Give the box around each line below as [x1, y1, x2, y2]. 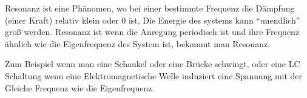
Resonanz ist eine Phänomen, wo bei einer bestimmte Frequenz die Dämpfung [5, 2, 295, 14]
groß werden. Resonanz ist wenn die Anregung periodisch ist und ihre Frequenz [5, 25, 300, 38]
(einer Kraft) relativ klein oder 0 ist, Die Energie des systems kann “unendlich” [5, 13, 300, 26]
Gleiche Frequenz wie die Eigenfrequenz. [5, 81, 155, 94]
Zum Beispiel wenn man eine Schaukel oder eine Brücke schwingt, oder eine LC [5, 57, 300, 70]
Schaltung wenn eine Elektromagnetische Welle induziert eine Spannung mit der [5, 69, 303, 82]
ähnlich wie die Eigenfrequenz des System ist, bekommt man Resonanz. [5, 37, 271, 50]
